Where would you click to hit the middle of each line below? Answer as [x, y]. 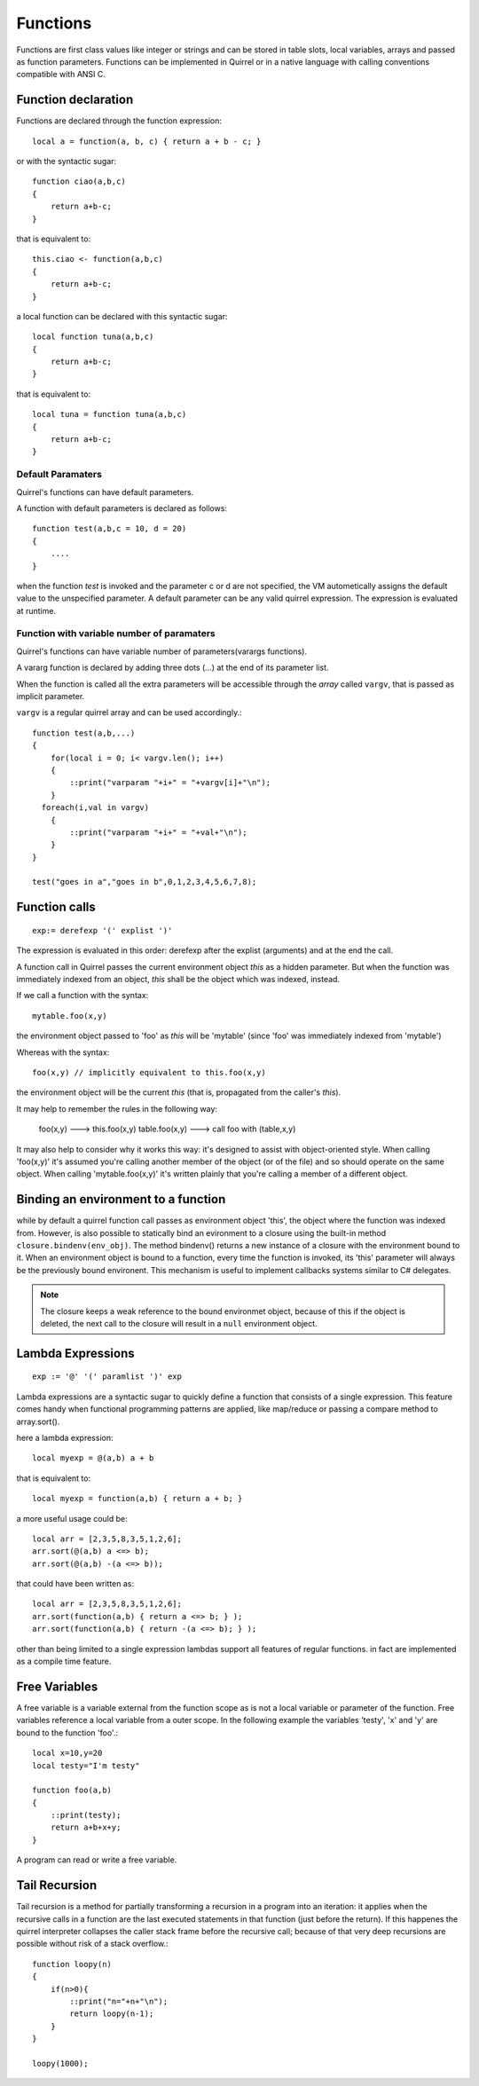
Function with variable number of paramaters [116, 634]
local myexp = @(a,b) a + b [93, 1458]
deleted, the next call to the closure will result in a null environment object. [179, 1323]
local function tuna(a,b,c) [93, 337]
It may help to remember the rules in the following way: [117, 1108]
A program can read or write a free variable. [97, 1860]
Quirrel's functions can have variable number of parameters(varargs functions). [162, 651]
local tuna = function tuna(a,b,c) [110, 414]
